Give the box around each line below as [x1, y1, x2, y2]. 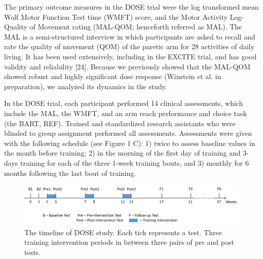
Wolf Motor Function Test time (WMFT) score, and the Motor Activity [4, 11, 228, 22]
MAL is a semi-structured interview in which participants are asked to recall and [4, 31, 255, 42]
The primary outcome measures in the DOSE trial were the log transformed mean [4, 2, 259, 12]
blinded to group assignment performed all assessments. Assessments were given [4, 128, 252, 138]
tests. [24, 246, 41, 257]
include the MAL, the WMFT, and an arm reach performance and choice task [4, 107, 247, 118]
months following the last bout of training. [4, 167, 136, 178]
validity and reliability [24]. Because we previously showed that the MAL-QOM [4, 61, 251, 71]
